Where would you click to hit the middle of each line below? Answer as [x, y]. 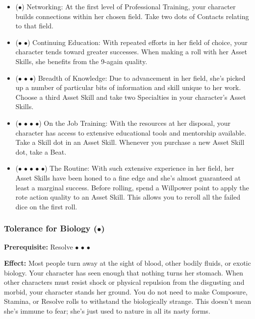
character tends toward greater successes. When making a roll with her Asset [131, 52]
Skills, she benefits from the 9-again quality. [81, 61]
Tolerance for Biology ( [51, 228]
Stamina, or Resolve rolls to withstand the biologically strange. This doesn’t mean [127, 301]
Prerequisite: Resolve [38, 246]
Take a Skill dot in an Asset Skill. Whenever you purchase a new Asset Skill [130, 142]
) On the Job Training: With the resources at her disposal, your [135, 123]
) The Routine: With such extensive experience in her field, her [139, 168]
